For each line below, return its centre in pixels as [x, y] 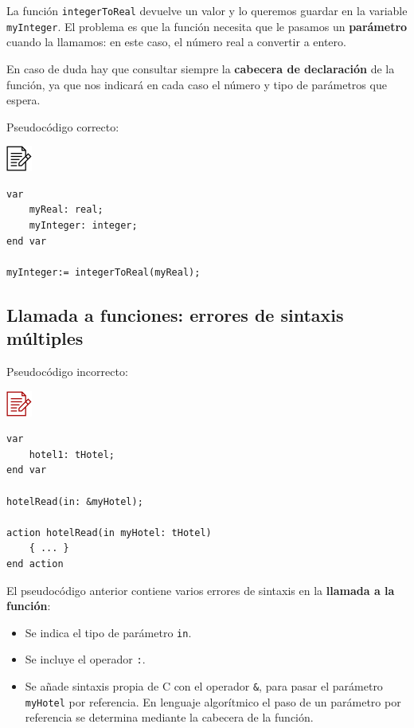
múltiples [45, 338]
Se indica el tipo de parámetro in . [108, 632]
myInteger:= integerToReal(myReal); [103, 272]
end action [35, 564]
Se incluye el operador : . [85, 659]
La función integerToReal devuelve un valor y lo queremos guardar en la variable [207, 10]
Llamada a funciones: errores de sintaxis [175, 314]
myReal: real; [66, 210]
